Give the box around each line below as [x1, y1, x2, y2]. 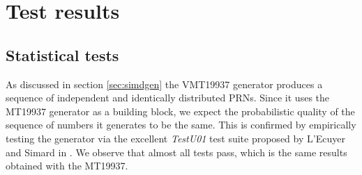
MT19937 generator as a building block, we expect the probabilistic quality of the [6, 103, 355, 118]
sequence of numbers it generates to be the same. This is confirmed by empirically [6, 117, 356, 132]
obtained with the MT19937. [6, 158, 128, 173]
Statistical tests [6, 44, 119, 65]
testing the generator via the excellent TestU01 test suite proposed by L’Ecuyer [6, 131, 345, 145]
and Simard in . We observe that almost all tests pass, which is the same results [6, 144, 347, 159]
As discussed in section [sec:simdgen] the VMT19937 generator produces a [6, 76, 323, 91]
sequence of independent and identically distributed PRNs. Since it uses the [6, 90, 330, 105]
